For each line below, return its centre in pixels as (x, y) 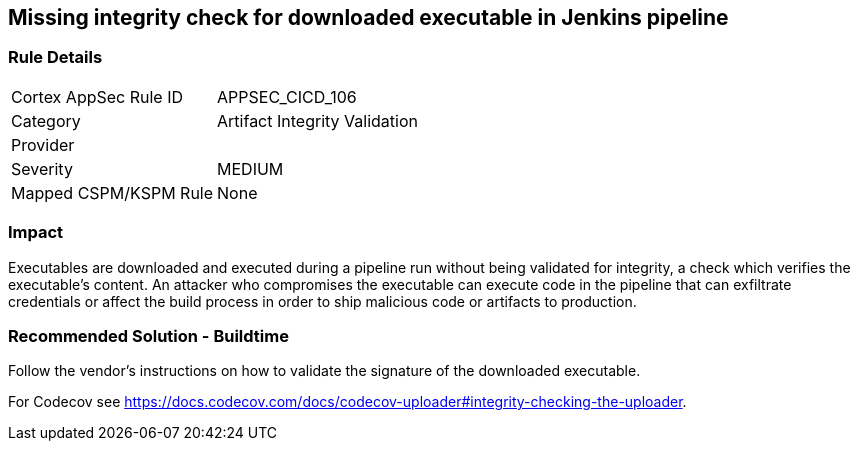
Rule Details (55, 57)
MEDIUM (250, 168)
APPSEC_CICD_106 (287, 96)
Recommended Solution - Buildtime (148, 335)
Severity (42, 168)
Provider (43, 144)
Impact (36, 232)
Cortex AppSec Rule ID (97, 96)
